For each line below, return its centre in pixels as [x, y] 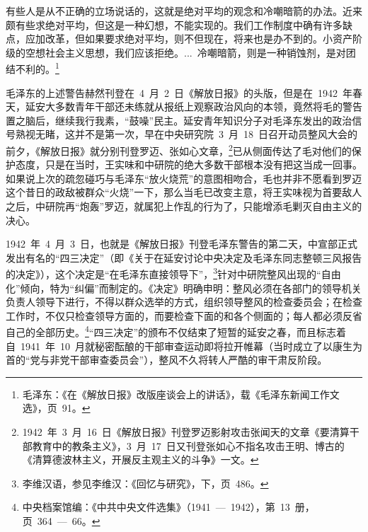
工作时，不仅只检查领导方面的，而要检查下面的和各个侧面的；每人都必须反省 [184, 315]
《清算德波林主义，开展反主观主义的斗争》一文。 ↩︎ [140, 459]
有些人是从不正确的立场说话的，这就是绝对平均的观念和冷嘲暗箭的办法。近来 [184, 11]
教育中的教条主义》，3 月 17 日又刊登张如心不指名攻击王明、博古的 [188, 445]
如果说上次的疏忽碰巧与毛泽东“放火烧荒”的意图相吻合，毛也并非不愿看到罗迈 [184, 178]
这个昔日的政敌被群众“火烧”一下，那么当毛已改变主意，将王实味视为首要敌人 [184, 192]
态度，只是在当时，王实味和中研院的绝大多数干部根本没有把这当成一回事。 [189, 164]
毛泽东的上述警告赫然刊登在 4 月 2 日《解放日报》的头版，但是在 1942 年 [179, 92]
